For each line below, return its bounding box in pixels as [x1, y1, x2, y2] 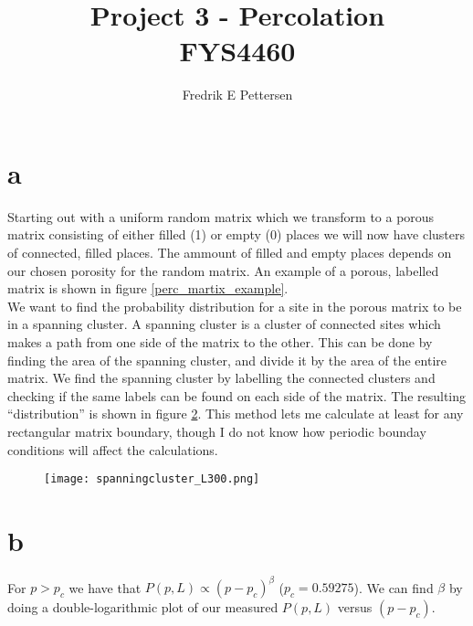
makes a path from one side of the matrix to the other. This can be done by [7, 333, 433, 351]
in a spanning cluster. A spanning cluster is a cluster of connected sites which [7, 314, 441, 334]
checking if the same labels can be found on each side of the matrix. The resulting [7, 386, 467, 405]
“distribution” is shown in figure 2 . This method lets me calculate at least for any [7, 404, 464, 423]
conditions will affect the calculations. [7, 440, 218, 459]
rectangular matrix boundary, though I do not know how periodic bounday [7, 421, 426, 440]
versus [337, 598, 373, 617]
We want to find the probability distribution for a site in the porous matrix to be [7, 296, 462, 315]
